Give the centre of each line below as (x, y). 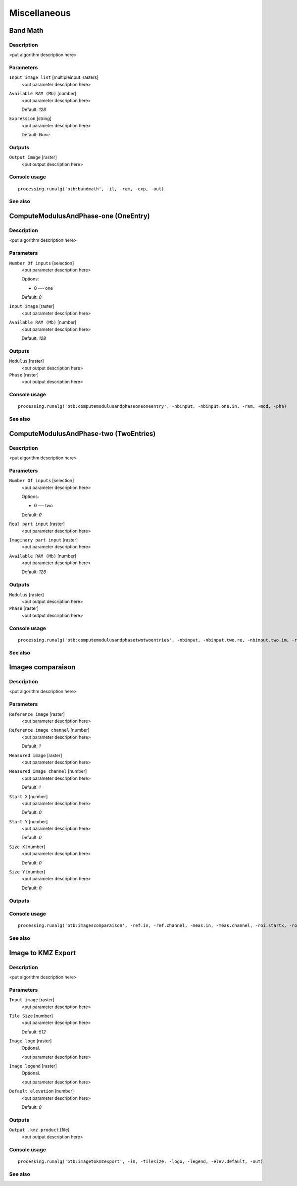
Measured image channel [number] (48, 771)
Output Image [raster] (33, 157)
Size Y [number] (27, 872)
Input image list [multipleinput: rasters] (54, 77)
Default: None (36, 135)
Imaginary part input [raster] (44, 539)
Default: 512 (34, 1032)
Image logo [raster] (30, 1041)
